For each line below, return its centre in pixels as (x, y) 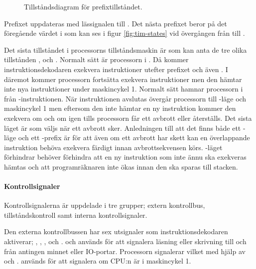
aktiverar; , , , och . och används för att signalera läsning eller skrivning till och (125, 241)
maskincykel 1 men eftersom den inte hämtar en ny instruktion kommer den (120, 108)
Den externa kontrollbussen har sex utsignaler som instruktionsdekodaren (116, 231)
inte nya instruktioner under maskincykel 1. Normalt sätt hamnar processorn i (124, 89)
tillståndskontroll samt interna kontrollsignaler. (76, 215)
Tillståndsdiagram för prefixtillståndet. (83, 6)
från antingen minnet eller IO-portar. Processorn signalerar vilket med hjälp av (125, 251)
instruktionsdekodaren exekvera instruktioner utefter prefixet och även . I (116, 69)
